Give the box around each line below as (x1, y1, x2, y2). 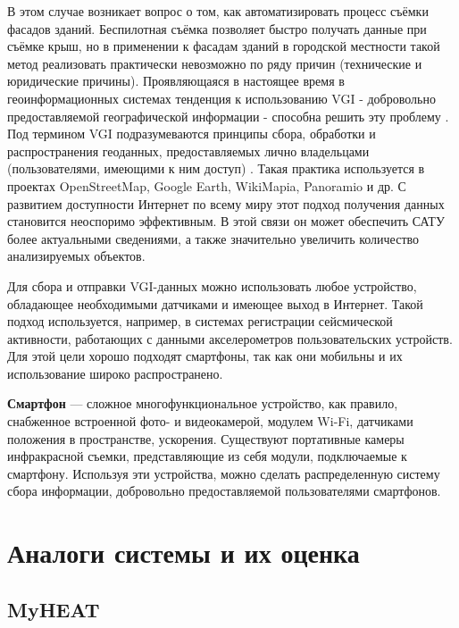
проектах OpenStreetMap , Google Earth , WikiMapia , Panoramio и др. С (7, 176, 406, 195)
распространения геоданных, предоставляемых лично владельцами (7, 141, 370, 160)
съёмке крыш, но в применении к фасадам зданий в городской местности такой (7, 37, 440, 55)
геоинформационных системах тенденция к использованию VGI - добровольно (7, 88, 436, 107)
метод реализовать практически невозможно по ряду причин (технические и (7, 54, 422, 72)
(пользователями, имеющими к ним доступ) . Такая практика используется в (7, 159, 425, 178)
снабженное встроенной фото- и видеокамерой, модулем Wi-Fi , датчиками (7, 412, 413, 431)
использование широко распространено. (7, 364, 223, 382)
